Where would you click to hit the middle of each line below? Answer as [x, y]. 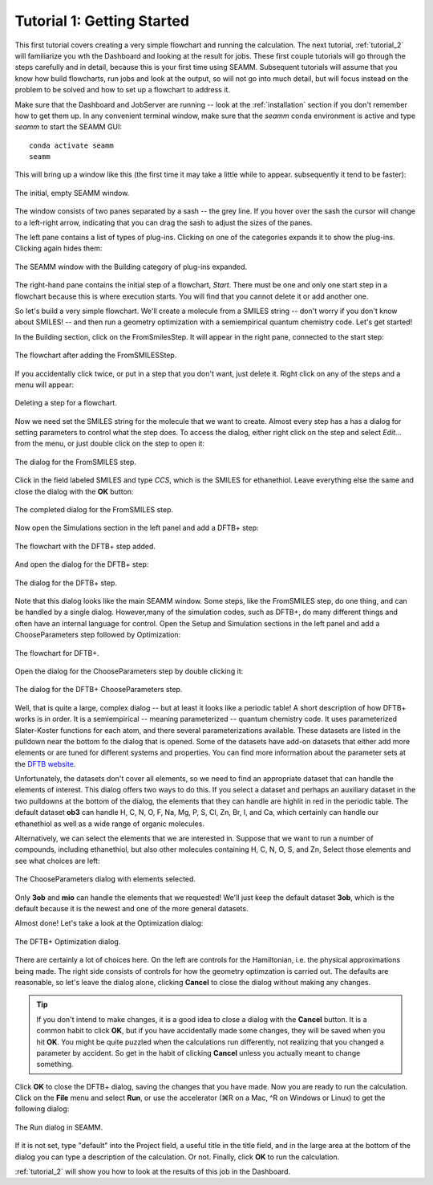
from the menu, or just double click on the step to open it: [109, 444]
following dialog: [42, 1109]
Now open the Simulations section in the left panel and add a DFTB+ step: [137, 528]
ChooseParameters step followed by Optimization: [98, 635]
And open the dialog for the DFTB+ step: [82, 564]
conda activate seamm [71, 145]
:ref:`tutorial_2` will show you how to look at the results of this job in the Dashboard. [153, 1171]
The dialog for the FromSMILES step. [75, 462]
